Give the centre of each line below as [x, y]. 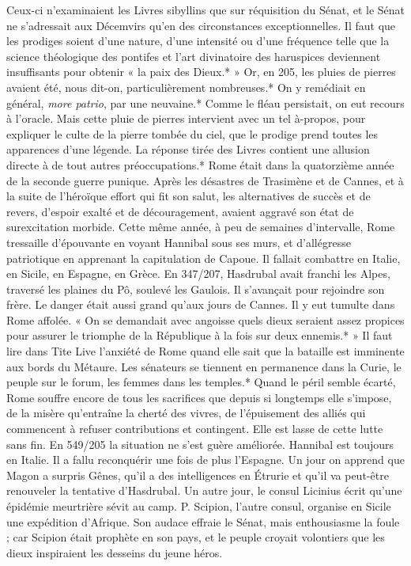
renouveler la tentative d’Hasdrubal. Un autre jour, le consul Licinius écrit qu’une [204, 490]
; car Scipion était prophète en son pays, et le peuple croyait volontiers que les [196, 537]
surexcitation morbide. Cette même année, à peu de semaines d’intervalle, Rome [201, 227]
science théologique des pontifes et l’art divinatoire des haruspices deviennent [194, 56]
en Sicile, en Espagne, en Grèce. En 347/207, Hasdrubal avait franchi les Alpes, [198, 274]
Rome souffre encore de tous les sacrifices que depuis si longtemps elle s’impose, [199, 397]
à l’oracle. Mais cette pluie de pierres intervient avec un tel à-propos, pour [186, 118]
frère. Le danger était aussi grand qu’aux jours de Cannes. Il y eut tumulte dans [201, 304]
